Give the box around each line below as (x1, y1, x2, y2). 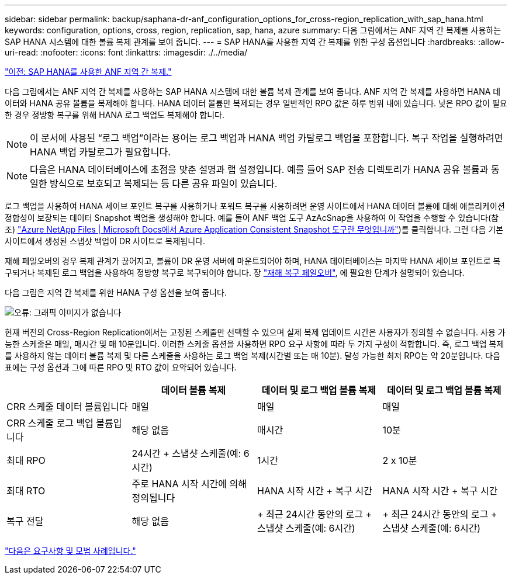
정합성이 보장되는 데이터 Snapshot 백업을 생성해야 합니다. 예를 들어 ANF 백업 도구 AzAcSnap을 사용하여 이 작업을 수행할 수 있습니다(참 (5, 213, 499, 223)
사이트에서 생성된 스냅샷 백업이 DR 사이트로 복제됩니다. (5, 236, 206, 246)
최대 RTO (6, 485, 46, 497)
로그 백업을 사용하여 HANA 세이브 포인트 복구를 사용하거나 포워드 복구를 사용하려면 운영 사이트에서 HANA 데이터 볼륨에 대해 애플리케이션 (5, 201, 505, 211)
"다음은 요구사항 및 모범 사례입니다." (5, 546, 136, 556)
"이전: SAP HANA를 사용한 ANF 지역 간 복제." (5, 67, 172, 77)
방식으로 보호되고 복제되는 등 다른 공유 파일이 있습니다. (50, 178, 278, 189)
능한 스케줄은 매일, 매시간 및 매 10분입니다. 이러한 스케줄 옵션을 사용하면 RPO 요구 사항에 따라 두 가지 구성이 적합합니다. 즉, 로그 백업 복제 (5, 339, 504, 349)
